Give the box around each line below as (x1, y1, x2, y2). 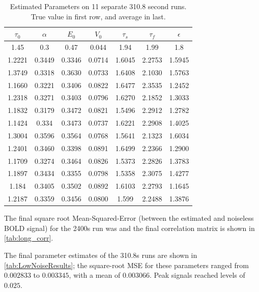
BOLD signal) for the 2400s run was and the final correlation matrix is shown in (4, 222, 255, 233)
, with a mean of (69, 270, 121, 280)
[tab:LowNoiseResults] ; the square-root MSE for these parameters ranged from (4, 259, 249, 270)
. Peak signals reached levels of (149, 270, 245, 280)
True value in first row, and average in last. (31, 11, 166, 21)
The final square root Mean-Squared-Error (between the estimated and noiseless (4, 213, 254, 223)
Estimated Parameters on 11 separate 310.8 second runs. (10, 1, 187, 11)
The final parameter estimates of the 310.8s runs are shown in (4, 250, 197, 260)
